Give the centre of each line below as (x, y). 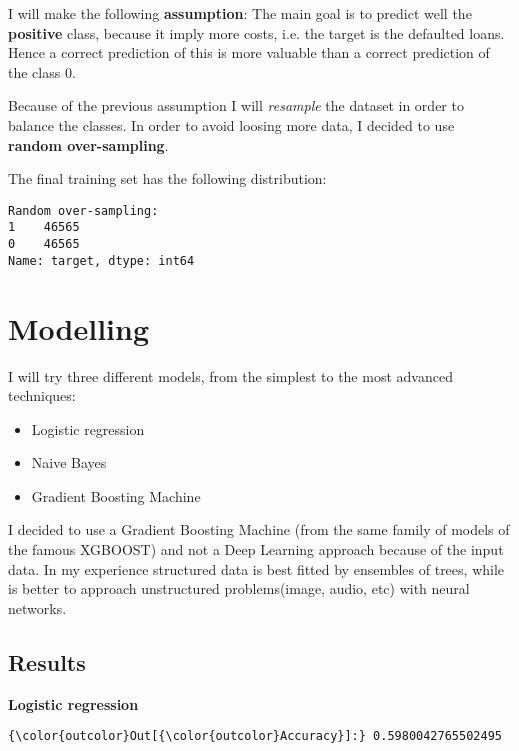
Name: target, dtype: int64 (101, 260)
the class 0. (42, 71)
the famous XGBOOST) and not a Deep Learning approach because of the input (256, 549)
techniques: (42, 395)
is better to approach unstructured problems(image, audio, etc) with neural (239, 588)
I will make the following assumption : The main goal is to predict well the (240, 13)
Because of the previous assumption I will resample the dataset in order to (236, 105)
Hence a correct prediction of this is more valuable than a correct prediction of (249, 52)
